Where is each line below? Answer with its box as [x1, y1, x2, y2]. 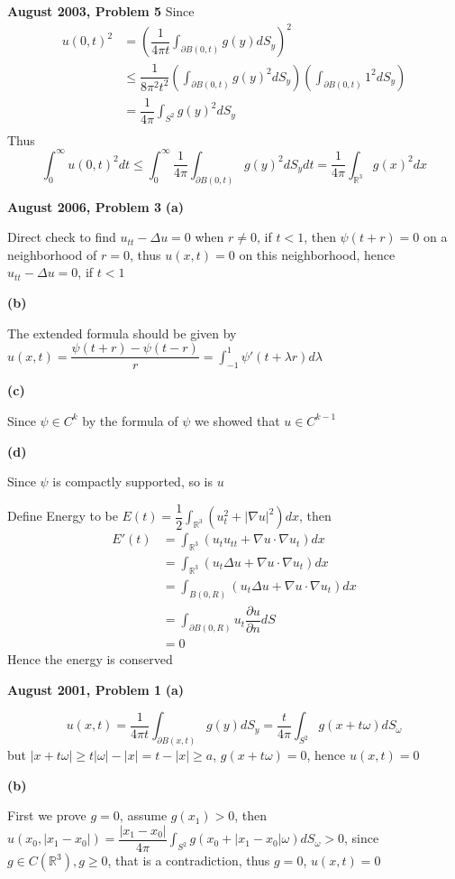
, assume [119, 806, 168, 825]
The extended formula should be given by [7, 323, 237, 342]
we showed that [195, 411, 280, 430]
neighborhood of [7, 245, 97, 264]
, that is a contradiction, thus [107, 851, 270, 869]
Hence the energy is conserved [7, 650, 173, 669]
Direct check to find [7, 227, 116, 246]
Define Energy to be [7, 506, 118, 525]
